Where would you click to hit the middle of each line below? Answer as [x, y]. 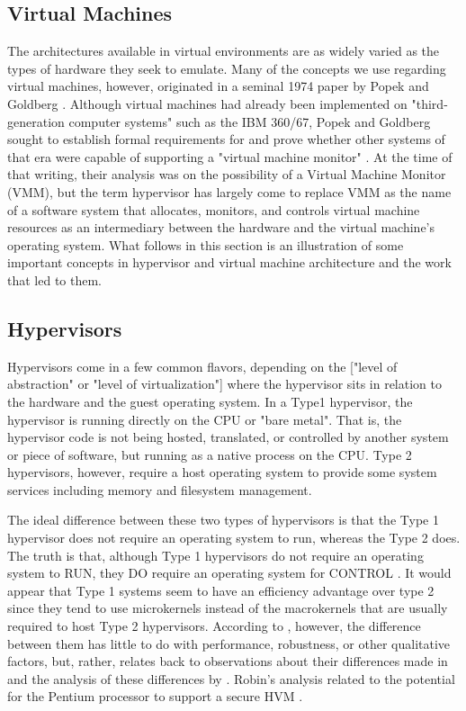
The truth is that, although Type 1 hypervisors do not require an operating [215, 555]
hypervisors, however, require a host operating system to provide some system [222, 472]
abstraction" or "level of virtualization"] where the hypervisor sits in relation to [224, 384]
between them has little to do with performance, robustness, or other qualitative [229, 643]
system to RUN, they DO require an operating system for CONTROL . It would [229, 573]
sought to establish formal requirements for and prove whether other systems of [226, 139]
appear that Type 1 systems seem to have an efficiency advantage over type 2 [221, 590]
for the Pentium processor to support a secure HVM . [155, 696]
